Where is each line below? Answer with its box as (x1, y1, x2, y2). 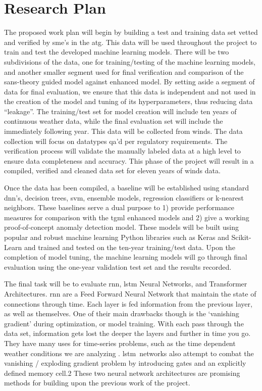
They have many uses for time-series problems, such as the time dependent (4, 337, 236, 348)
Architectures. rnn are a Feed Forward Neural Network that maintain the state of (4, 288, 256, 299)
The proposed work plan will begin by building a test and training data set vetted (4, 27, 258, 37)
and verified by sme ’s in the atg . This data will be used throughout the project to (4, 36, 257, 47)
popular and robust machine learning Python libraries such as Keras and (4, 232, 229, 242)
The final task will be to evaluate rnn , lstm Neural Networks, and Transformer (4, 278, 247, 289)
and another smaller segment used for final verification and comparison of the (4, 66, 244, 77)
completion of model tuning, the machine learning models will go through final (4, 252, 247, 262)
